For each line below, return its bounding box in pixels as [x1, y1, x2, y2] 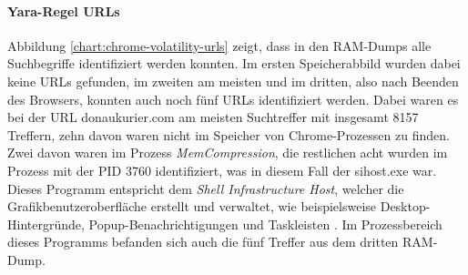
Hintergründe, [7, 214, 85, 233]
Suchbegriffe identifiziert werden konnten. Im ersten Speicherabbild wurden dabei [7, 54, 461, 73]
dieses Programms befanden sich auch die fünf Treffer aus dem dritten [7, 232, 399, 251]
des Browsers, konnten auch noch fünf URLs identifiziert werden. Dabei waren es [7, 89, 459, 108]
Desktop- [380, 197, 431, 216]
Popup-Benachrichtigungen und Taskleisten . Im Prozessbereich [88, 214, 443, 233]
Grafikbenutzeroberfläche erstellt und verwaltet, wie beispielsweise [7, 197, 377, 216]
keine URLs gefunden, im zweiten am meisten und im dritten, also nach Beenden [7, 71, 459, 90]
